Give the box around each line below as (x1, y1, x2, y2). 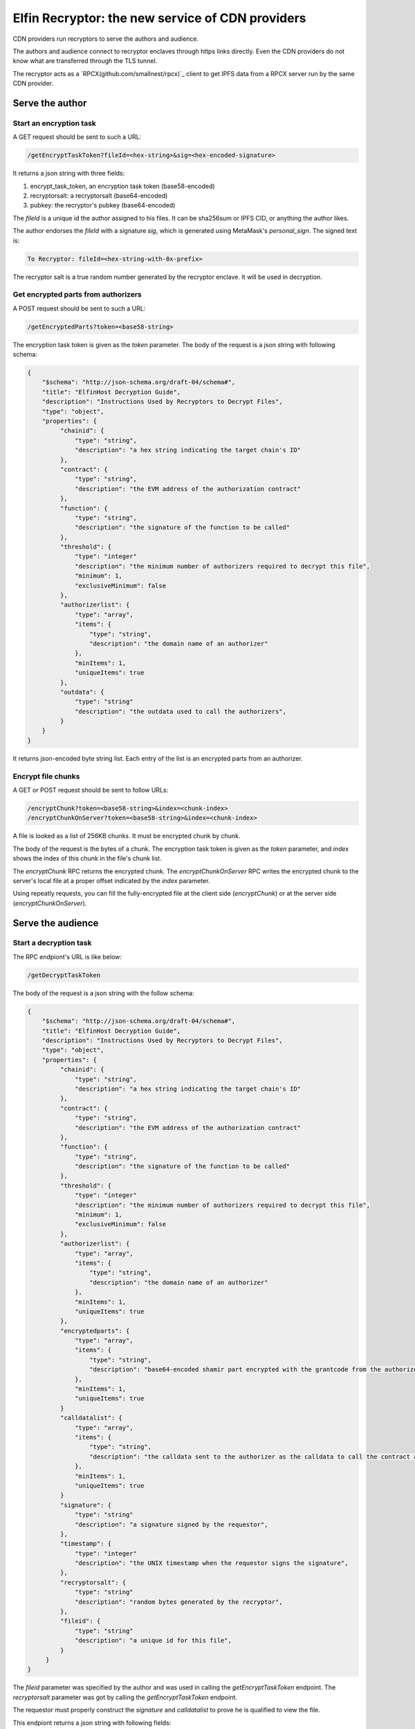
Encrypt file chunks (12, 771, 80, 781)
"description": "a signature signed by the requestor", (75, 1520, 268, 1528)
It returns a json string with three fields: (12, 169, 125, 178)
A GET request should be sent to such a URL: (12, 133, 142, 141)
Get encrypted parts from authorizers (12, 290, 142, 299)
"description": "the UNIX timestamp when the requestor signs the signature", (75, 1560, 349, 1567)
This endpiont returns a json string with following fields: (12, 1719, 172, 1727)
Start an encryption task (12, 118, 97, 128)
